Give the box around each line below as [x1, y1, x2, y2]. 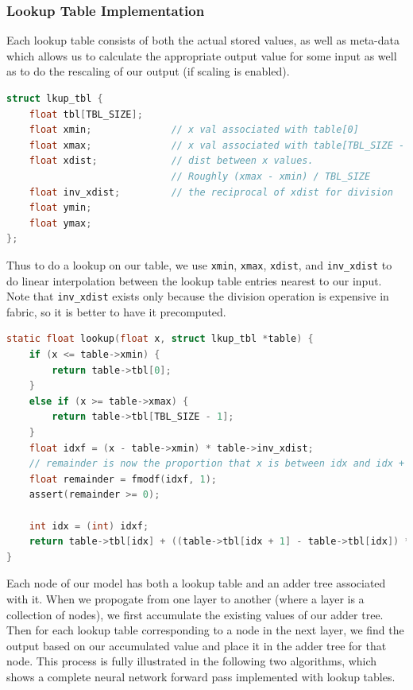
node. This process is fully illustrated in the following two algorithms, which [6, 653, 377, 669]
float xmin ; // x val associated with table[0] [29, 124, 359, 136]
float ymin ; [29, 202, 92, 214]
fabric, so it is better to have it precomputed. [6, 303, 226, 320]
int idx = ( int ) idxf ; [29, 520, 149, 532]
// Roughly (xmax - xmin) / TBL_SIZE [171, 170, 371, 182]
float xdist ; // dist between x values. [29, 155, 314, 167]
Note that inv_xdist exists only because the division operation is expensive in [6, 288, 389, 304]
